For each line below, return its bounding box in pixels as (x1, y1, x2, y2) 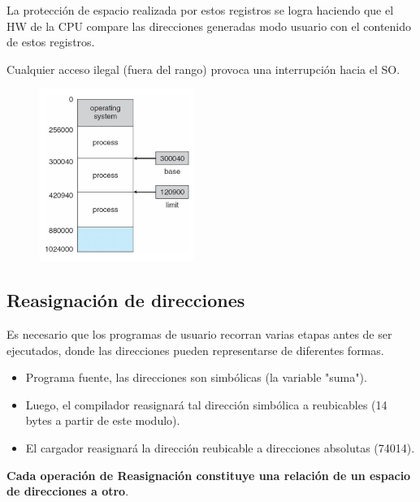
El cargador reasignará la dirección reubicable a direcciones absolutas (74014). (25, 439, 415, 456)
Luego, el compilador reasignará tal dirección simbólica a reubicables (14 (25, 396, 388, 413)
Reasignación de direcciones (6, 288, 245, 313)
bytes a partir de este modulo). (25, 412, 180, 429)
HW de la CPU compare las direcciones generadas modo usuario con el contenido (6, 17, 412, 34)
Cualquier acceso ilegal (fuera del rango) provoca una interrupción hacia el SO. (6, 60, 401, 77)
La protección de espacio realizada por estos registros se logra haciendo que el (6, 2, 394, 18)
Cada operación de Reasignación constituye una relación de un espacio (6, 466, 411, 483)
